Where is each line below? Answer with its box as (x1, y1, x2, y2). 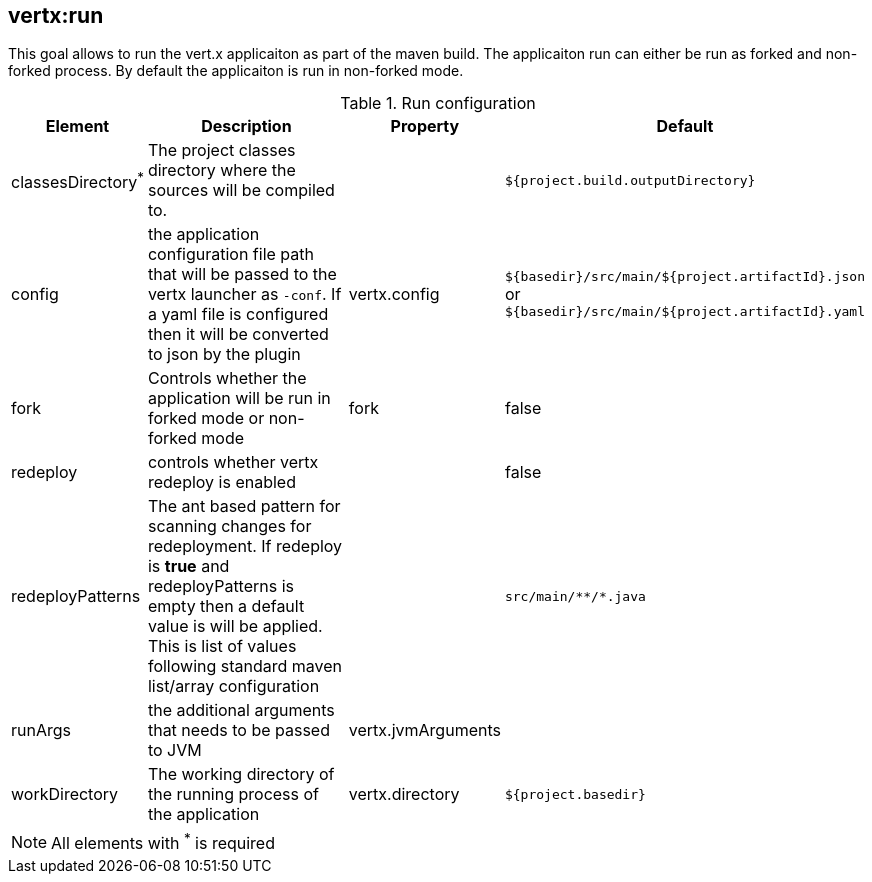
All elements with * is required (51, 830, 275, 854)
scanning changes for (147, 516, 312, 537)
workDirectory (11, 784, 119, 805)
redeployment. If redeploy (147, 536, 343, 557)
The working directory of (147, 764, 335, 785)
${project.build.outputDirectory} (504, 172, 756, 188)
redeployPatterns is (147, 576, 295, 597)
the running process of (147, 784, 320, 805)
